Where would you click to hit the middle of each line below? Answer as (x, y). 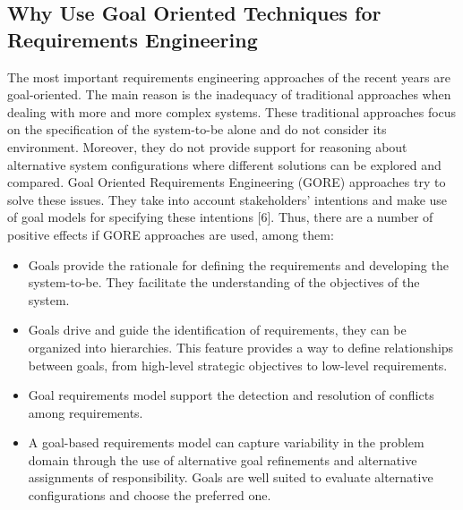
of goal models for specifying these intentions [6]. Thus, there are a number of (220, 217)
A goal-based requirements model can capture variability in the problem (226, 442)
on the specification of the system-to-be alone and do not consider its (197, 129)
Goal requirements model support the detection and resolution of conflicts (231, 395)
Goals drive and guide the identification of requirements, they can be (217, 330)
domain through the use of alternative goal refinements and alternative (223, 459)
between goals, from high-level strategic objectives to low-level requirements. (238, 365)
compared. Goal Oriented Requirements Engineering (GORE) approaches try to (227, 182)
